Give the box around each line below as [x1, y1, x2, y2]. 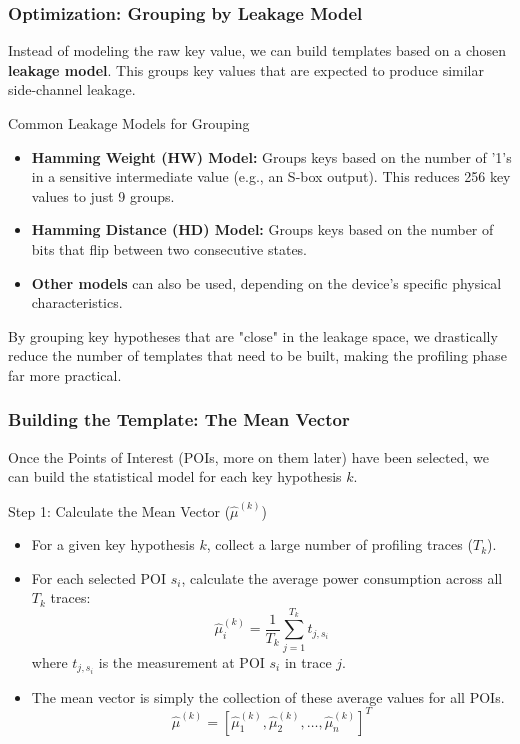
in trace [284, 651, 332, 672]
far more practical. [8, 364, 122, 385]
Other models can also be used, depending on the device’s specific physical [31, 272, 502, 293]
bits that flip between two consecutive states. [31, 238, 308, 259]
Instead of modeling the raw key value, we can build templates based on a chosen [8, 40, 507, 61]
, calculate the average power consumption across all [181, 567, 503, 588]
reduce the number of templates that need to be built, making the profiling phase [8, 345, 507, 366]
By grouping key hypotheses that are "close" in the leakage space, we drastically [8, 325, 498, 346]
